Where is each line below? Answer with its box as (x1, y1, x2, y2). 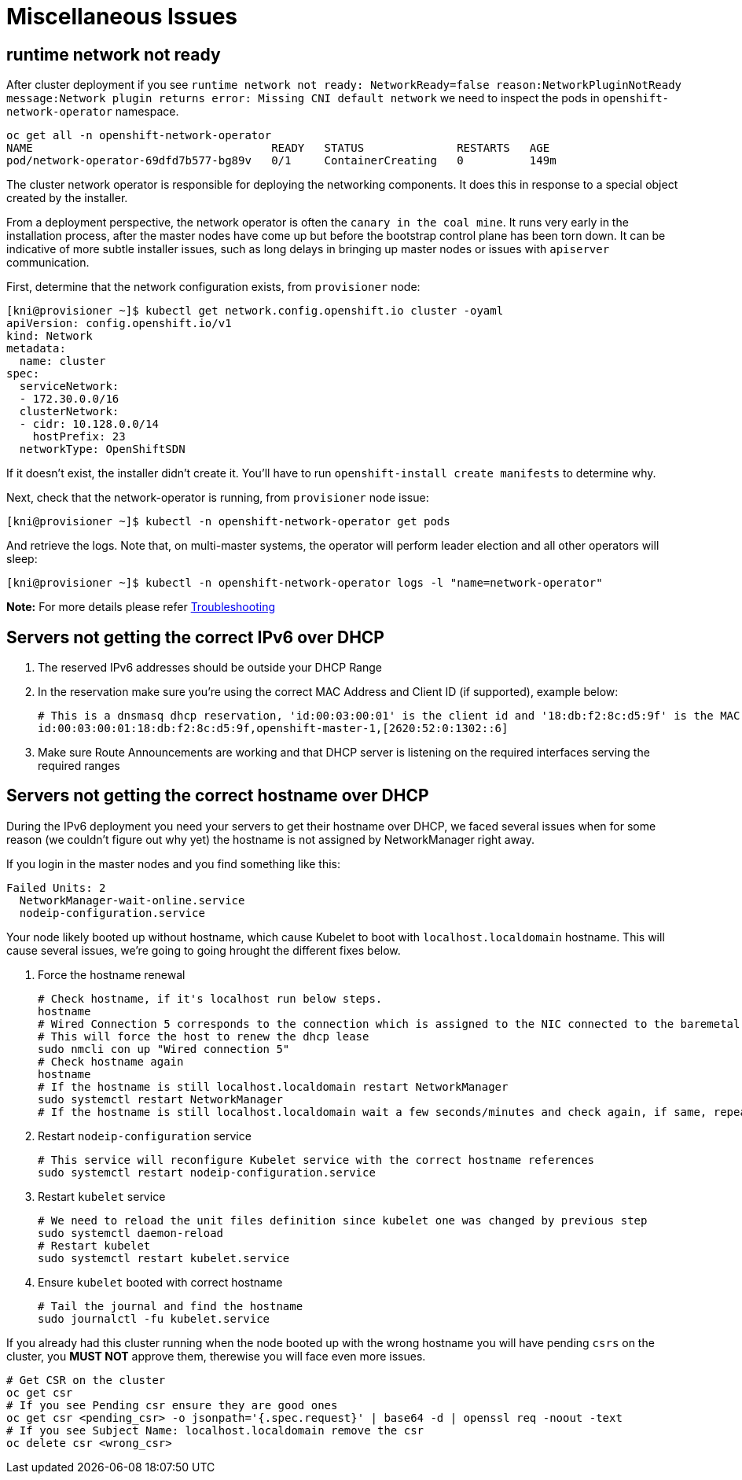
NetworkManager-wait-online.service (19, 893, 245, 907)
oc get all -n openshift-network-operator (6, 129, 272, 142)
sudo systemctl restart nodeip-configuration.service (38, 1165, 376, 1179)
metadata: (6, 342, 66, 355)
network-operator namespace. (6, 105, 179, 119)
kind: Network (6, 330, 93, 343)
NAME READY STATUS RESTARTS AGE (6, 142, 550, 155)
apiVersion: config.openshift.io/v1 (6, 317, 232, 330)
